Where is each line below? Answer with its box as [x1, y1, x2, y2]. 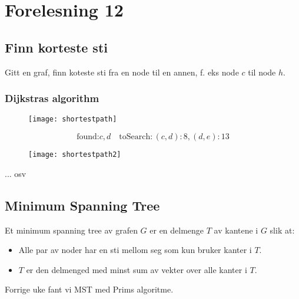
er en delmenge [149, 224, 204, 236]
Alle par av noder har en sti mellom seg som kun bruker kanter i [18, 244, 252, 256]
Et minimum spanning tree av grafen [5, 224, 138, 236]
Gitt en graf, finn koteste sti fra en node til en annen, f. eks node [5, 65, 239, 78]
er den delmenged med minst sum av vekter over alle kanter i [26, 263, 247, 275]
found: [77, 133, 99, 142]
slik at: [270, 224, 295, 236]
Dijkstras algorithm [5, 91, 99, 106]
